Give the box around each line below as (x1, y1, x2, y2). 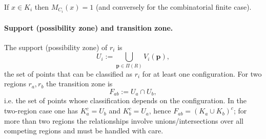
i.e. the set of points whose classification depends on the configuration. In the (4, 95, 247, 106)
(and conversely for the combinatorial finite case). (95, 2, 252, 12)
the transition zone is (46, 78, 113, 89)
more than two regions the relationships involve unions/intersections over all (4, 115, 243, 126)
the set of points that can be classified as (4, 68, 133, 79)
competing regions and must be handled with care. (4, 125, 163, 136)
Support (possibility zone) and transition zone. (4, 22, 173, 33)
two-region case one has (4, 105, 78, 116)
